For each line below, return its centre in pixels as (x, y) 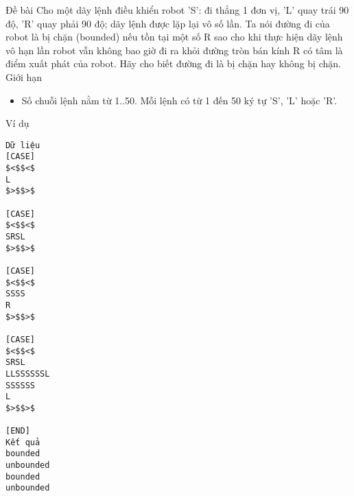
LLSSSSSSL (28, 374)
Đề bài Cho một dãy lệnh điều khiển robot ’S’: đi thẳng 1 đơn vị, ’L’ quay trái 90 (177, 10)
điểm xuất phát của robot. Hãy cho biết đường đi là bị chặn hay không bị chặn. (173, 63)
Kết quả (23, 442)
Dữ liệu (23, 145)
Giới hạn (24, 76)
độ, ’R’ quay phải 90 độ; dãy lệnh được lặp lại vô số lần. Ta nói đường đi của (168, 23)
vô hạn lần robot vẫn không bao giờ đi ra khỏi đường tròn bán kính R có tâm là (174, 50)
